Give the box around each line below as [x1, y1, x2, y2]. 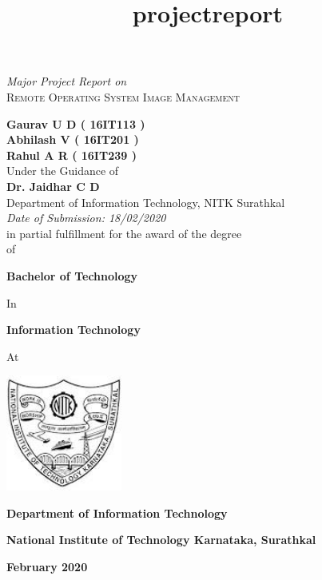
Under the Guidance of [6, 162, 119, 179]
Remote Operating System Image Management [6, 88, 241, 105]
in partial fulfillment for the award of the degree [6, 224, 242, 241]
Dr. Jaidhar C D [6, 177, 100, 194]
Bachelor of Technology [6, 267, 138, 284]
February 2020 [6, 558, 88, 575]
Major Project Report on [6, 73, 127, 89]
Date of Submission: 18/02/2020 [6, 209, 166, 226]
